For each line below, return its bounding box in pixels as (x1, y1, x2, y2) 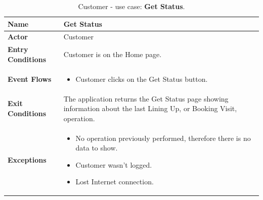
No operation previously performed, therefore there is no (75, 132, 251, 143)
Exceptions (8, 154, 47, 165)
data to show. (75, 142, 118, 153)
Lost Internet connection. (75, 176, 154, 187)
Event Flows (8, 73, 52, 84)
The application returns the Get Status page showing (63, 93, 229, 104)
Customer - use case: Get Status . (78, 1, 185, 11)
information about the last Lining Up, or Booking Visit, (63, 103, 237, 114)
